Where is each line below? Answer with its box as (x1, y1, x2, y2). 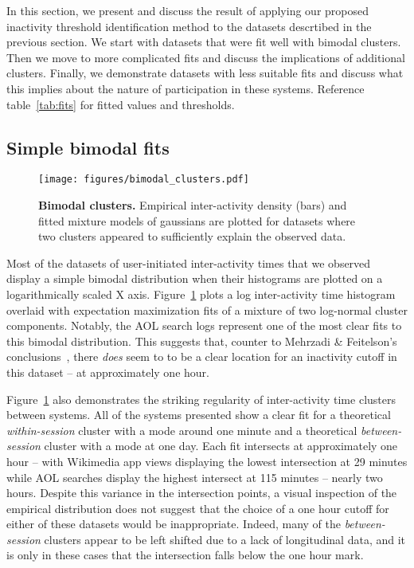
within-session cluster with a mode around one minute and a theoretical (6, 421, 357, 438)
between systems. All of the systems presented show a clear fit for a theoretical (6, 406, 391, 423)
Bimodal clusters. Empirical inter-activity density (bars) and (38, 197, 347, 213)
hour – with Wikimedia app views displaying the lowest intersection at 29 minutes (6, 452, 408, 469)
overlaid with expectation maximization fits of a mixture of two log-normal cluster (6, 301, 408, 318)
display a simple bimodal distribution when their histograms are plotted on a (6, 270, 383, 287)
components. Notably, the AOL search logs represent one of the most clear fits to (6, 317, 402, 334)
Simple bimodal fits (6, 135, 170, 159)
